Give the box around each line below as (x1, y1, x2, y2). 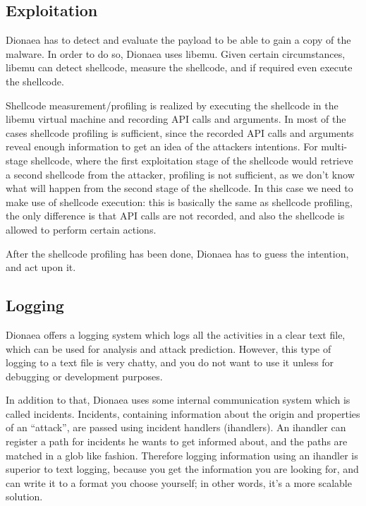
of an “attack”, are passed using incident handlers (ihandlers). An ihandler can (6, 420, 346, 435)
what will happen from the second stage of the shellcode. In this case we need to (6, 181, 353, 195)
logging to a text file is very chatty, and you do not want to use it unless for (6, 355, 334, 370)
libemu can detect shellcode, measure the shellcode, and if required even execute (6, 60, 353, 75)
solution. (6, 489, 43, 504)
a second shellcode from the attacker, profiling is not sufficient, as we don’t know (6, 167, 355, 181)
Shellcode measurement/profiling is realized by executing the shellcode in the (6, 97, 338, 112)
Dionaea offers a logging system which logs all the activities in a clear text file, (6, 327, 346, 342)
